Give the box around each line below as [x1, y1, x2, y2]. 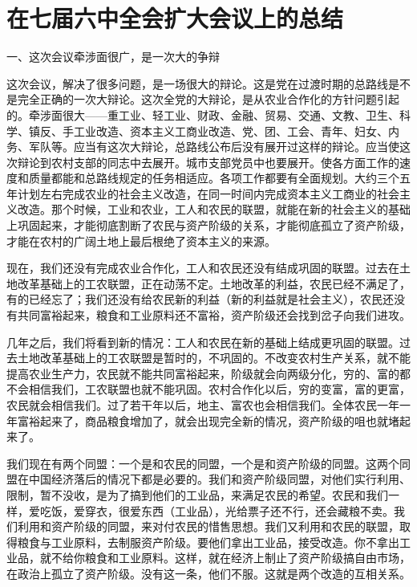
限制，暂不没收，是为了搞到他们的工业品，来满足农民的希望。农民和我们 [6, 486, 388, 503]
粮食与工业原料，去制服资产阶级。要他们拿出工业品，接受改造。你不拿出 [17, 533, 399, 550]
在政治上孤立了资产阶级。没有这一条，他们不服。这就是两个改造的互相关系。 [6, 565, 411, 581]
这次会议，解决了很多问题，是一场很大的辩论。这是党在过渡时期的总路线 [6, 75, 388, 92]
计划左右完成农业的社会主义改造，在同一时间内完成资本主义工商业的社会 [17, 185, 399, 202]
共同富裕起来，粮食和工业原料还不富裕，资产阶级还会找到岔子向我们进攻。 [17, 307, 411, 324]
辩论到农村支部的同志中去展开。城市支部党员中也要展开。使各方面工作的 [17, 153, 399, 170]
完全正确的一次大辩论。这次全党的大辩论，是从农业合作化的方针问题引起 [17, 91, 399, 108]
